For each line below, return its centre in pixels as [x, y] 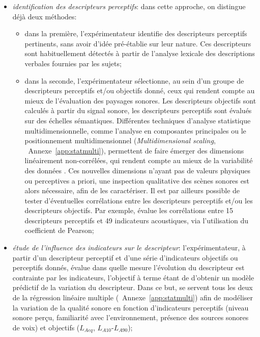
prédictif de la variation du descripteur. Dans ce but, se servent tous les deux [133, 287]
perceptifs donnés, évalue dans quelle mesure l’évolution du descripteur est [128, 267]
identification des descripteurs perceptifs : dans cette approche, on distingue [129, 6]
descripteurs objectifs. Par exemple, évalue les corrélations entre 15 [129, 210]
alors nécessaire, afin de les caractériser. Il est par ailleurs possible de [132, 190]
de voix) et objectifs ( [46, 327]
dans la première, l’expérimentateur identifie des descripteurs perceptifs [136, 33]
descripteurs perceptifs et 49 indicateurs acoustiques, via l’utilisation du [136, 220]
